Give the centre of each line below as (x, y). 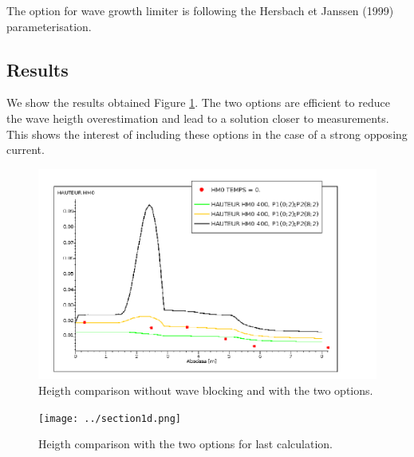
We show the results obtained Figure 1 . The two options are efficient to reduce (198, 102)
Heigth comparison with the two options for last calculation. (185, 444)
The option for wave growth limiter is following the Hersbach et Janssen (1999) (200, 10)
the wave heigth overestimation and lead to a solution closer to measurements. (198, 118)
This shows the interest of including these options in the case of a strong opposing (207, 134)
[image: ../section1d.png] (110, 418)
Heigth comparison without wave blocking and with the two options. (206, 390)
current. (26, 150)
